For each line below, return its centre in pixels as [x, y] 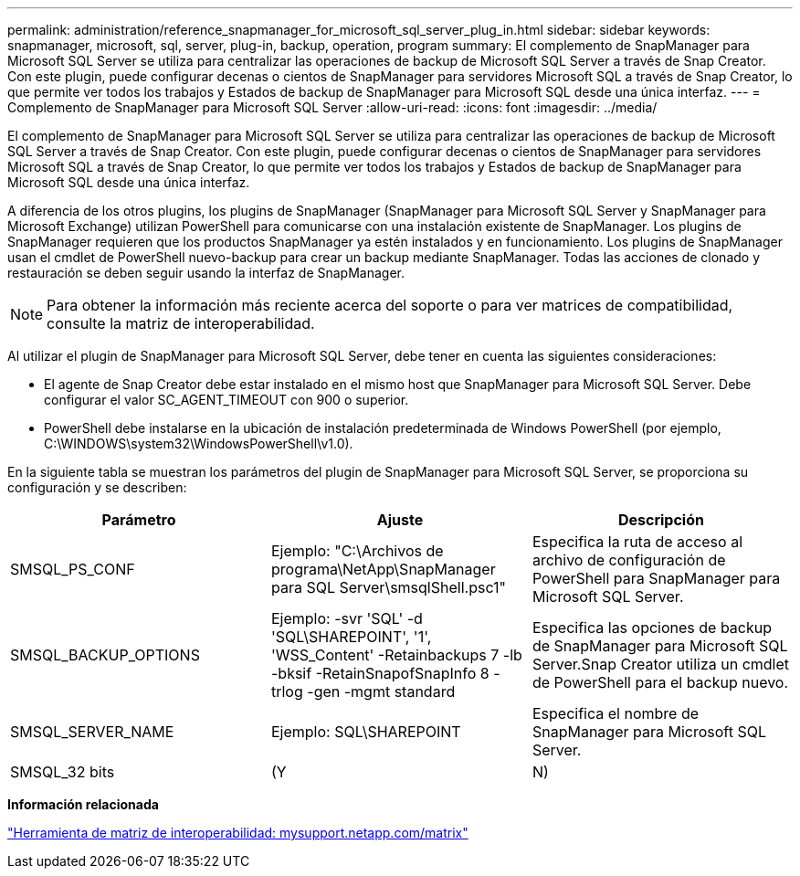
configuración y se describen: [97, 487]
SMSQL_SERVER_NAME [92, 732]
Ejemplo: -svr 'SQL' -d [347, 618]
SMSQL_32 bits [63, 772]
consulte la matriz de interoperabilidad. [181, 323]
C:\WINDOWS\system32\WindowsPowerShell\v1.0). [199, 443]
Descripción [661, 520]
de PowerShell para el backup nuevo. [660, 682]
